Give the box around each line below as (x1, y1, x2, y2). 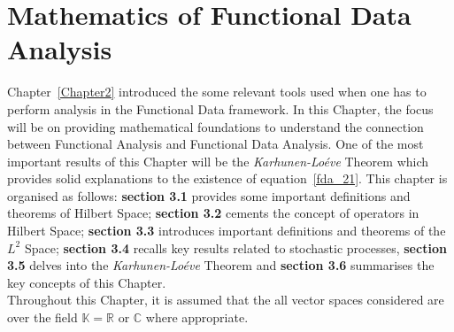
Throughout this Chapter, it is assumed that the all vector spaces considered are (7, 290, 444, 309)
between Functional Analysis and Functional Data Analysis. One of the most (7, 135, 424, 153)
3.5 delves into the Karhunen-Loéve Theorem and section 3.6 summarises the (7, 256, 435, 274)
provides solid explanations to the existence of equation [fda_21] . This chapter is (7, 169, 448, 188)
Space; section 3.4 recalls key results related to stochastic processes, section (24, 238, 447, 257)
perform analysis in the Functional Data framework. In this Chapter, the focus (7, 99, 434, 118)
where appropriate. (145, 308, 249, 327)
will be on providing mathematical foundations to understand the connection (7, 117, 424, 135)
